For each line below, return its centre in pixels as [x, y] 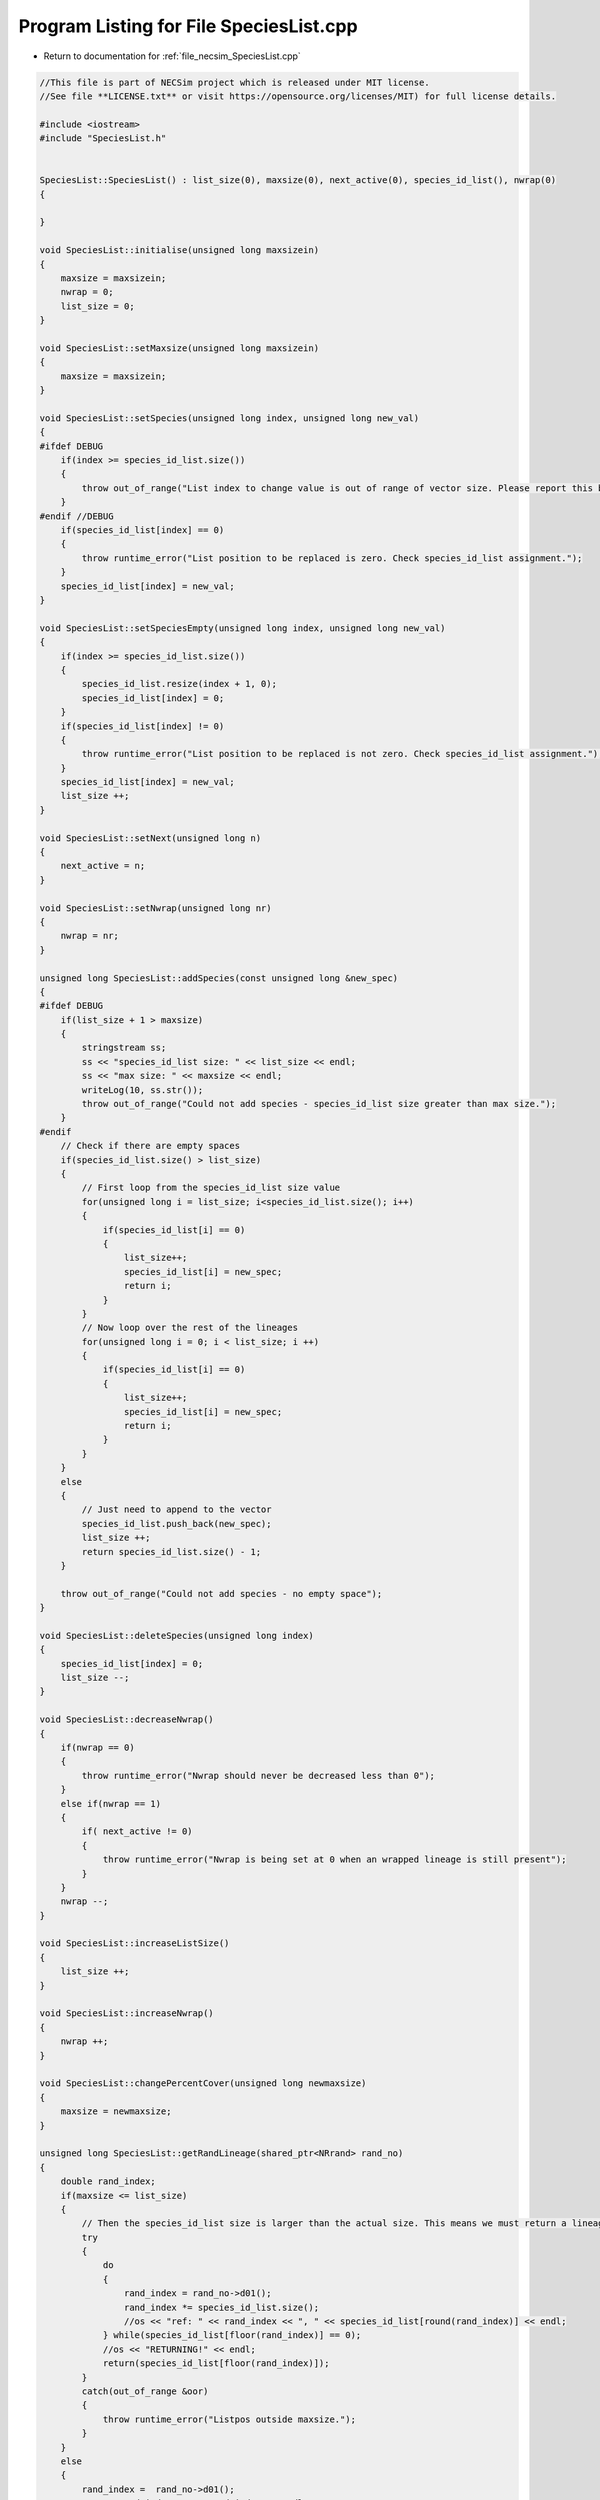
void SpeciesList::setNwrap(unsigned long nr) [155, 908]
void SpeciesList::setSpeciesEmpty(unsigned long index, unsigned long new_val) [242, 628]
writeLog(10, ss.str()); [142, 1089]
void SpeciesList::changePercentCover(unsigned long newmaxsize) [203, 2083]
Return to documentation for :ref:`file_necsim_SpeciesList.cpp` [172, 56]
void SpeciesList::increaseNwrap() [126, 2013]
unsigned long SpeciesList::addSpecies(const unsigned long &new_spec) [219, 978]
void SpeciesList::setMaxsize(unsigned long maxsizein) [179, 348]
